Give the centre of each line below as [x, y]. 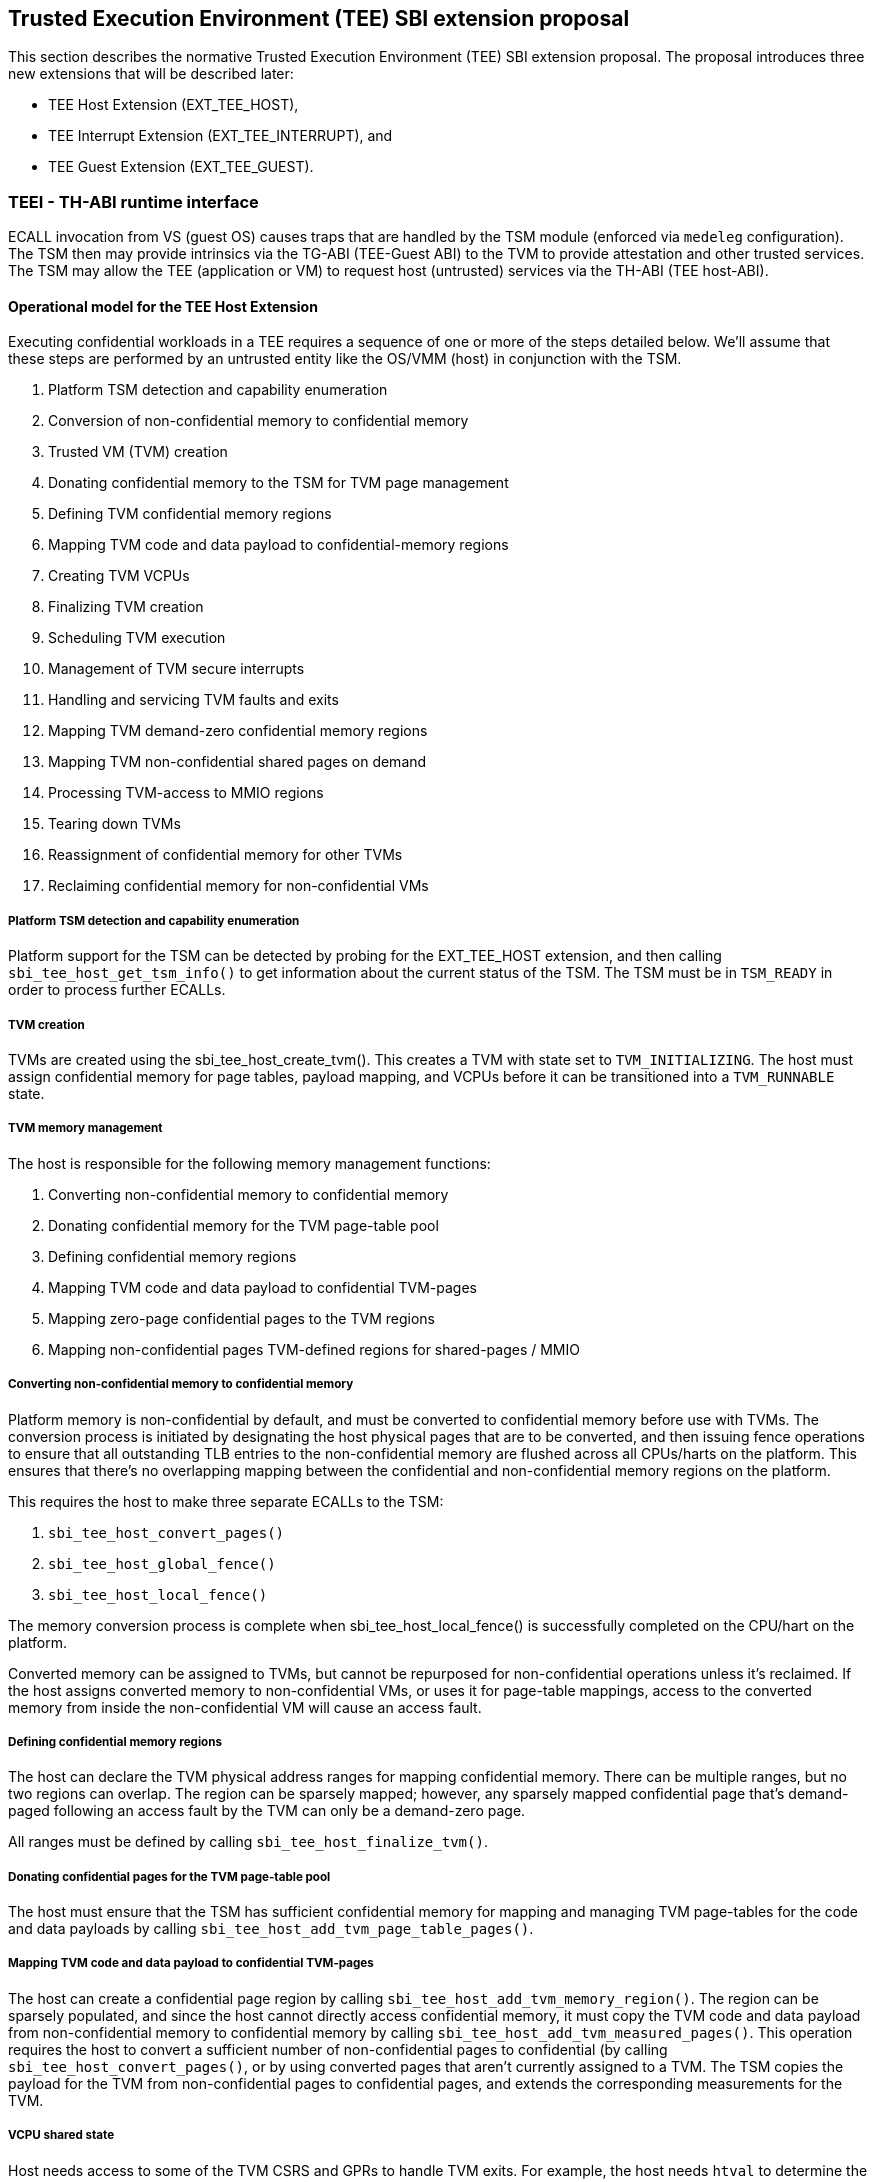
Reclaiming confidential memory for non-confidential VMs [238, 886]
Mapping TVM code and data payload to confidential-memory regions [278, 545]
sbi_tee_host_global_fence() [162, 1563]
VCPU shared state [61, 2135]
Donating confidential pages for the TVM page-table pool [169, 1876]
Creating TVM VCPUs [119, 576]
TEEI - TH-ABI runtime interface [133, 201]
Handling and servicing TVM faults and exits [193, 700]
